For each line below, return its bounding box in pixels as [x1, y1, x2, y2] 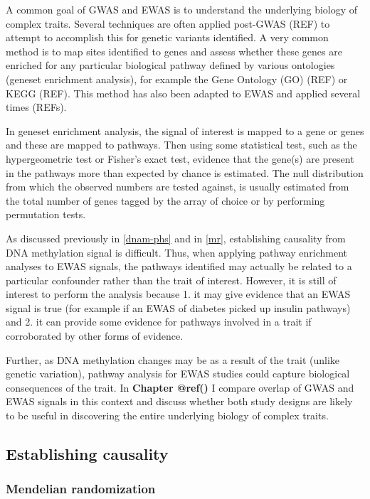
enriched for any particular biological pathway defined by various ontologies [6, 58, 335, 73]
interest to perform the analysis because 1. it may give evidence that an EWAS [6, 286, 351, 301]
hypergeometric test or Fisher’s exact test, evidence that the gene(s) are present [6, 151, 354, 166]
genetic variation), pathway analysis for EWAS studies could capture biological [6, 366, 350, 381]
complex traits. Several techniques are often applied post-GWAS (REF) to [6, 16, 330, 31]
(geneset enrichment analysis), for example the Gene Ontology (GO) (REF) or [6, 71, 348, 86]
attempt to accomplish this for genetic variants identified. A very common [6, 30, 329, 45]
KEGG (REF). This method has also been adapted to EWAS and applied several [6, 85, 361, 100]
